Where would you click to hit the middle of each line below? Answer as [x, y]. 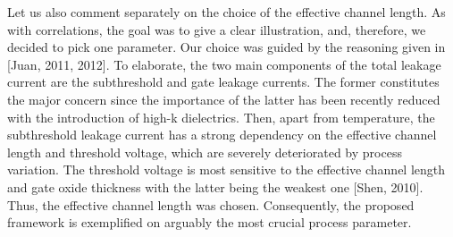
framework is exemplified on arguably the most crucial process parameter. [210, 222]
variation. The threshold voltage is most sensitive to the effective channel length [226, 169]
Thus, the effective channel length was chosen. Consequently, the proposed [211, 204]
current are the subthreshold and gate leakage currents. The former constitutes [223, 82]
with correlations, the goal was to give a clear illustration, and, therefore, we [217, 29]
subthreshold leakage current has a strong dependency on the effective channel [222, 135]
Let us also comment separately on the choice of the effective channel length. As [226, 12]
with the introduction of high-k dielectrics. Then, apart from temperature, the [221, 117]
